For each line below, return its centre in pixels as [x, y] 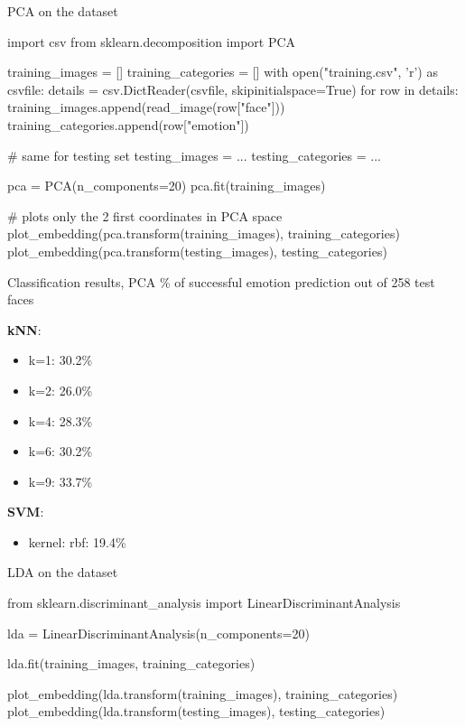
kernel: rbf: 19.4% [77, 541]
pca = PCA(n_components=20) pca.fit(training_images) [167, 186]
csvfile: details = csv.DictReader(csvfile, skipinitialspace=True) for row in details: [233, 89]
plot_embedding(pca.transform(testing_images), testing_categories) [197, 251]
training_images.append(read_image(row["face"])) [146, 107]
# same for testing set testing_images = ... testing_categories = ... [194, 155]
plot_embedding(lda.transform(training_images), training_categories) [203, 693]
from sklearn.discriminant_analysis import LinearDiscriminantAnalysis [204, 603]
